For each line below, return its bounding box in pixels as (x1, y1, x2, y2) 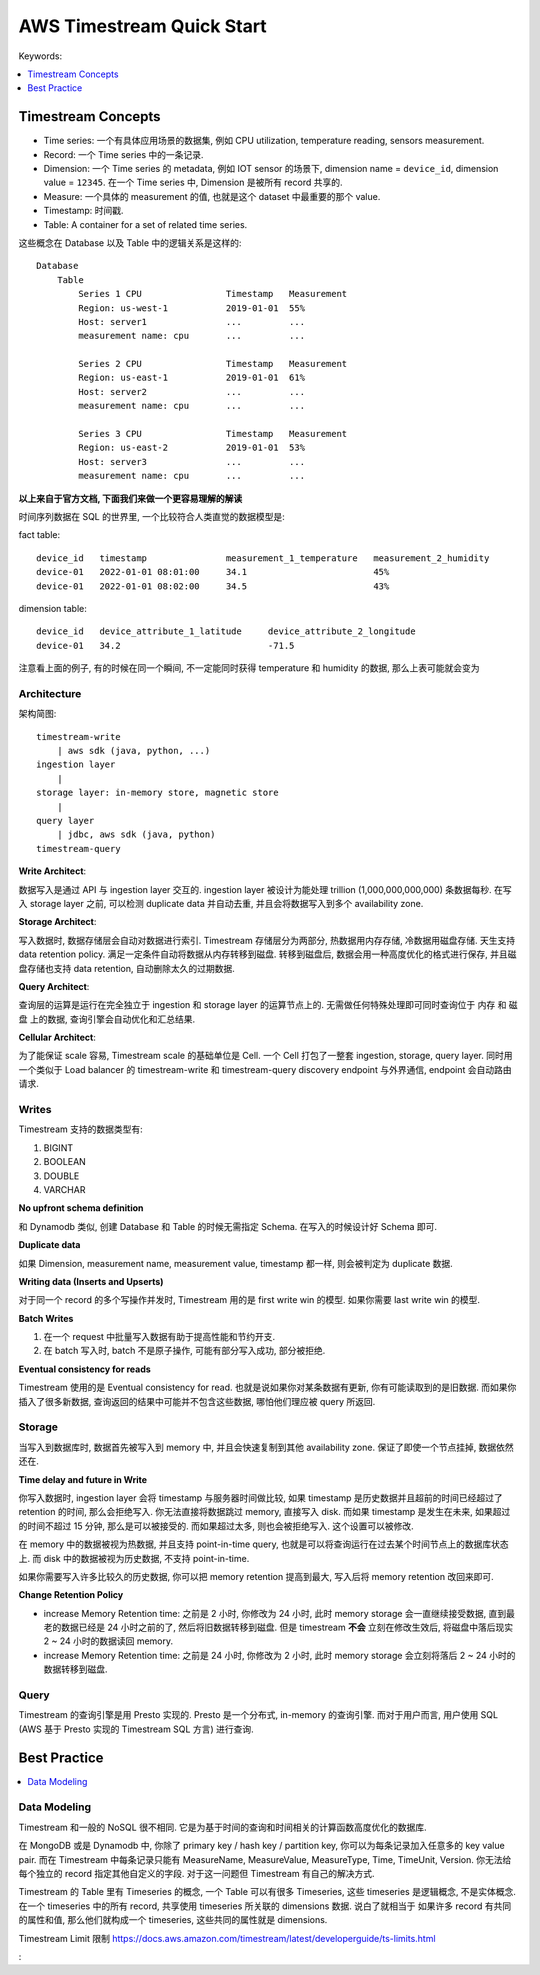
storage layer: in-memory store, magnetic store (36, 787, 279, 799)
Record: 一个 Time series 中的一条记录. (43, 148, 204, 160)
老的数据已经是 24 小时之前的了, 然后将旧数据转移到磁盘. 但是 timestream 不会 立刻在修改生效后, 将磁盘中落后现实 (43, 1621, 514, 1634)
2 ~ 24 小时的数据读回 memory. (43, 1635, 174, 1647)
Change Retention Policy (18, 1589, 124, 1601)
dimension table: (18, 602, 87, 614)
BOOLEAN (43, 1156, 87, 1168)
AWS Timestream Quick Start (18, 15, 267, 37)
